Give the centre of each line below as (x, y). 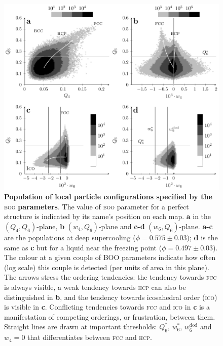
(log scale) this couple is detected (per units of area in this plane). (107, 267)
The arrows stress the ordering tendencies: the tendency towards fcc (110, 277)
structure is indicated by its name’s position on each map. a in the (108, 216)
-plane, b (51, 226)
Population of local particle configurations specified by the (108, 197)
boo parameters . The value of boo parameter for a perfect (97, 206)
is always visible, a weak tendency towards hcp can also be (95, 287)
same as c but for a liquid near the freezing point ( (83, 247)
